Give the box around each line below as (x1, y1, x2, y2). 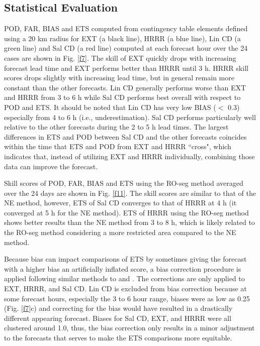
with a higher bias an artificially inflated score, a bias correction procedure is (4, 263, 241, 274)
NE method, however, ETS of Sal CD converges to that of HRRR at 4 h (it (4, 197, 237, 208)
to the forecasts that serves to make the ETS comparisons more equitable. (4, 332, 232, 343)
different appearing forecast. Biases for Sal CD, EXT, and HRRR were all (4, 312, 231, 323)
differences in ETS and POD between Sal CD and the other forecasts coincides (4, 131, 247, 142)
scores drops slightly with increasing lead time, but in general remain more (4, 72, 234, 83)
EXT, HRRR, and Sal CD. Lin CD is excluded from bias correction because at (4, 283, 247, 294)
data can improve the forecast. (4, 161, 98, 171)
